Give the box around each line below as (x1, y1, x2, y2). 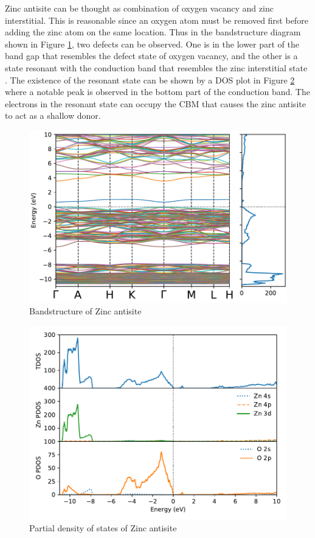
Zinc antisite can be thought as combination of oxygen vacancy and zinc (5, 2, 274, 14)
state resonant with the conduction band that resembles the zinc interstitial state (5, 61, 308, 74)
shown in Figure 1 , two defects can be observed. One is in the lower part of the (5, 37, 300, 50)
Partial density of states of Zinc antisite (29, 522, 177, 534)
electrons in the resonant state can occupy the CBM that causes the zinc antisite (5, 97, 306, 110)
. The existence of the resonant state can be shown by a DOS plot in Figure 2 (5, 73, 295, 86)
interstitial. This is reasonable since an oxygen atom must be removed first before (5, 13, 308, 26)
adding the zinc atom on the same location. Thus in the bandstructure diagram (5, 26, 301, 38)
